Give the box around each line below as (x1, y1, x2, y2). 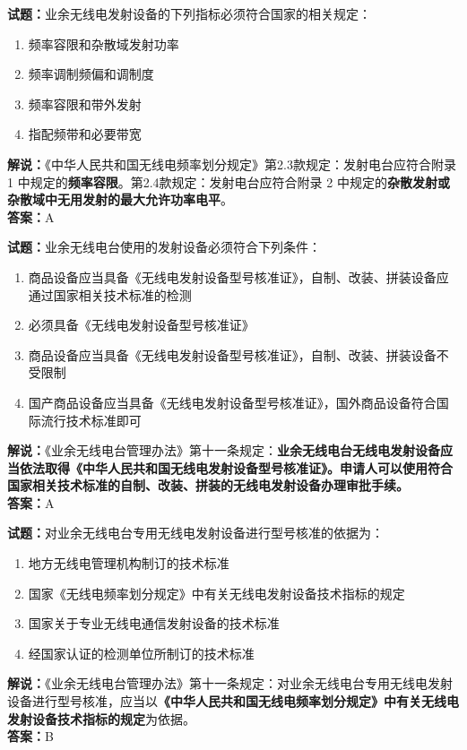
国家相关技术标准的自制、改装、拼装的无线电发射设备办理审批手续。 (7, 476, 409, 495)
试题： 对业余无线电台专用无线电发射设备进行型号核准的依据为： (7, 523, 384, 542)
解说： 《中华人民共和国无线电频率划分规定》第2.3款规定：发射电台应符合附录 (7, 154, 456, 173)
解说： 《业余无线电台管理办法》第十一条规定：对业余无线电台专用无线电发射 (7, 674, 453, 693)
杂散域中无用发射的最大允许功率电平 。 (7, 190, 233, 209)
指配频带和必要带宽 (28, 125, 142, 143)
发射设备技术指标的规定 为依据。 (7, 709, 195, 728)
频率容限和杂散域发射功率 (28, 34, 179, 53)
